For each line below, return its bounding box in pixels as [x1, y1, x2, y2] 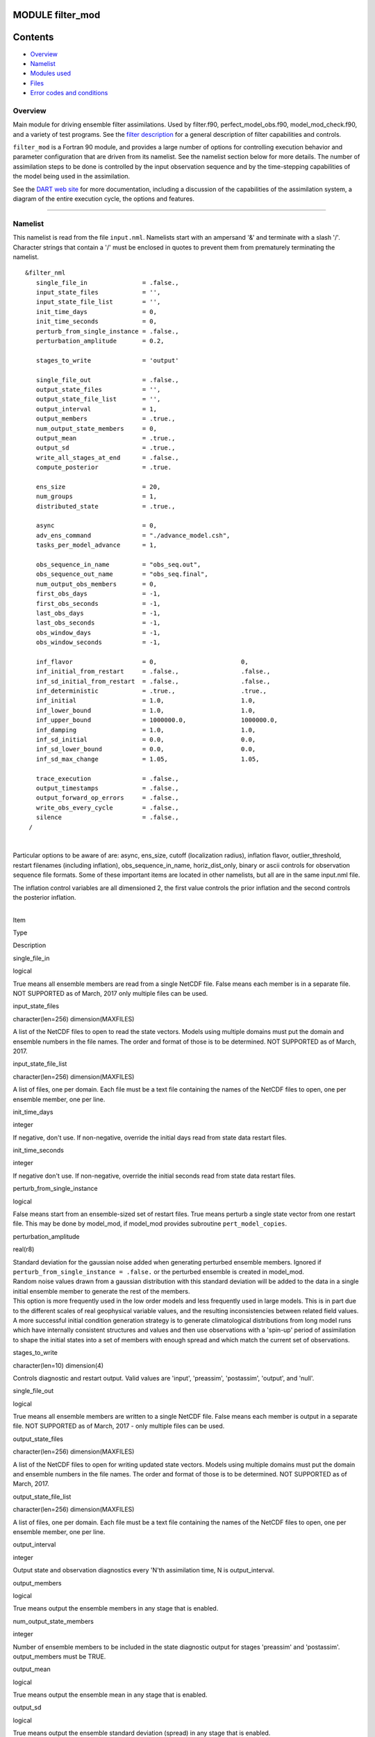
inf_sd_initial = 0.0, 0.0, [35, 736, 256, 743]
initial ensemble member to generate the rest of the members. [12, 1287, 190, 1295]
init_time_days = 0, [35, 308, 158, 315]
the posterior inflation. [12, 893, 76, 901]
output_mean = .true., [35, 434, 176, 442]
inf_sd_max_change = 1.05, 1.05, [35, 755, 260, 763]
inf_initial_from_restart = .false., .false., [35, 668, 271, 675]
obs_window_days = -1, [35, 629, 161, 636]
